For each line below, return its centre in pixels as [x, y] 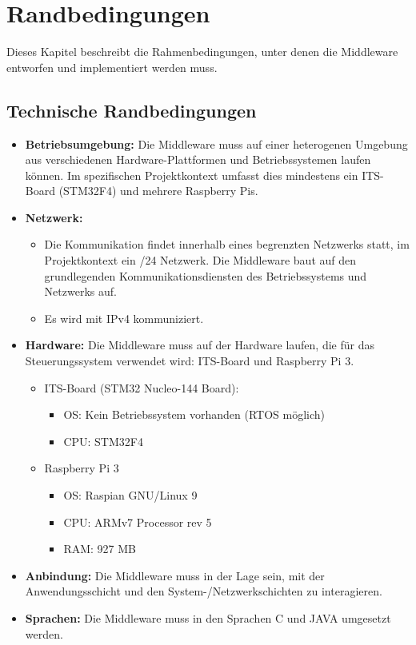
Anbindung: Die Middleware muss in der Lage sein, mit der [175, 575]
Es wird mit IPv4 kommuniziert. [124, 318]
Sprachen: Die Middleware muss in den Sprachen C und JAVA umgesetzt [208, 617]
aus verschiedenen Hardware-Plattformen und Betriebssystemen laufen [198, 159]
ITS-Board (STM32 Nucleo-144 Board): [142, 387]
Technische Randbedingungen [132, 110]
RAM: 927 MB [100, 549]
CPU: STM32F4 [103, 441]
